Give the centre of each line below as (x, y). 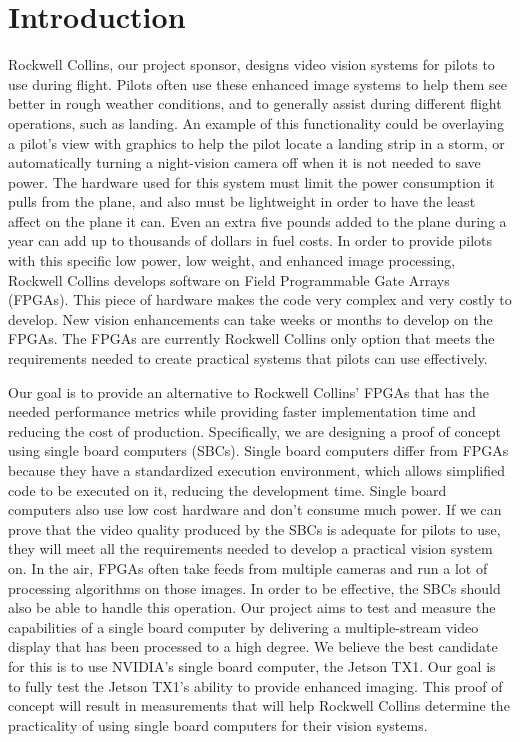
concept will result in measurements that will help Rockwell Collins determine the (259, 705)
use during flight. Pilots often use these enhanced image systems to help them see (257, 83)
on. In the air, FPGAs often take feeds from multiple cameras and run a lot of (248, 567)
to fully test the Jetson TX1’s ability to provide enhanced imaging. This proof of (255, 685)
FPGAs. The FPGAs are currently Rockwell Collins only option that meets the (251, 338)
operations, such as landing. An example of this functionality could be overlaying (256, 122)
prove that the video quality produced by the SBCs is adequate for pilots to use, (254, 528)
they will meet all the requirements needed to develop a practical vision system (250, 548)
